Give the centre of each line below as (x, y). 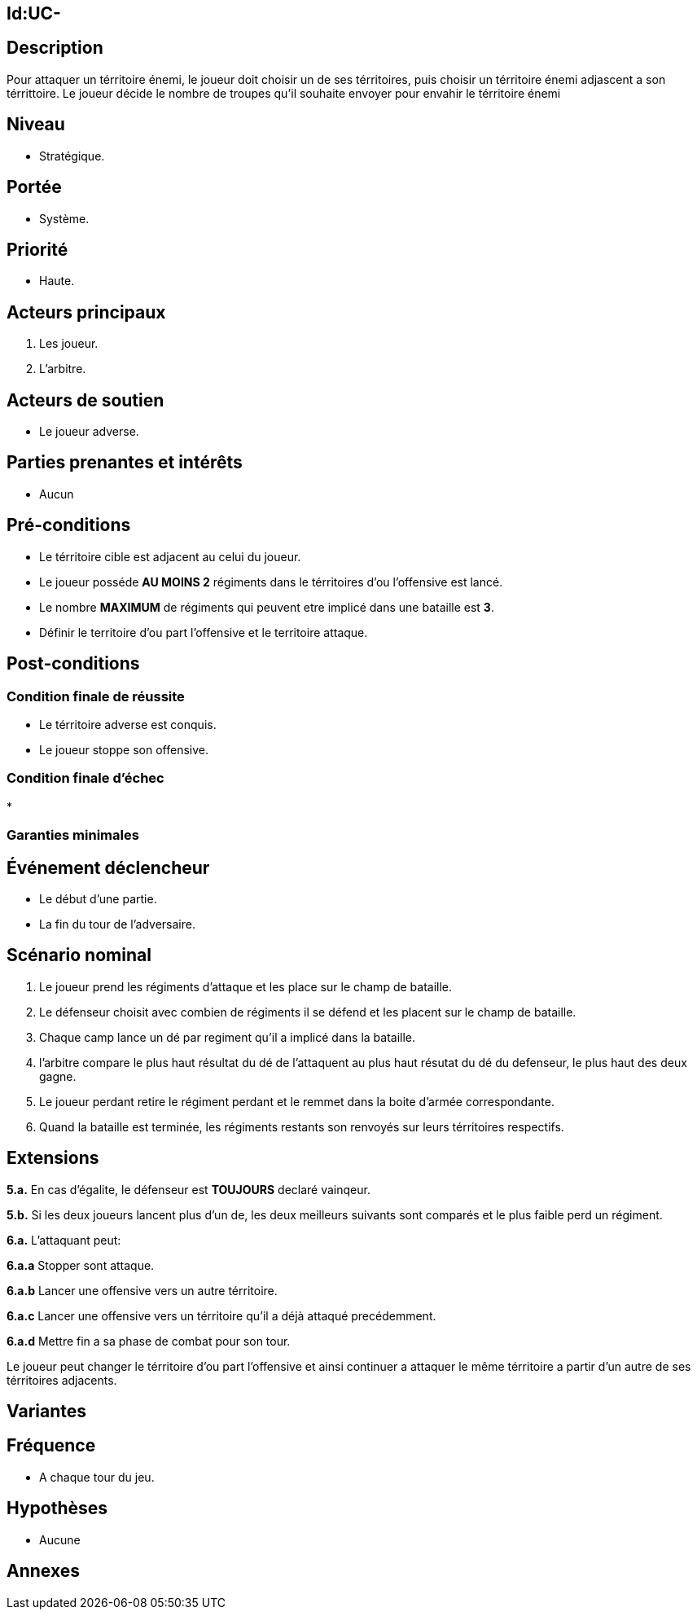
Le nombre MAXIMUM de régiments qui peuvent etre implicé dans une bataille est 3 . (267, 607)
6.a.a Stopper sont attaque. (81, 1265)
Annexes (43, 1571)
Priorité (37, 249)
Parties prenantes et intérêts (125, 463)
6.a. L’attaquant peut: (64, 1240)
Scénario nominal (79, 955)
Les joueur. (69, 344)
